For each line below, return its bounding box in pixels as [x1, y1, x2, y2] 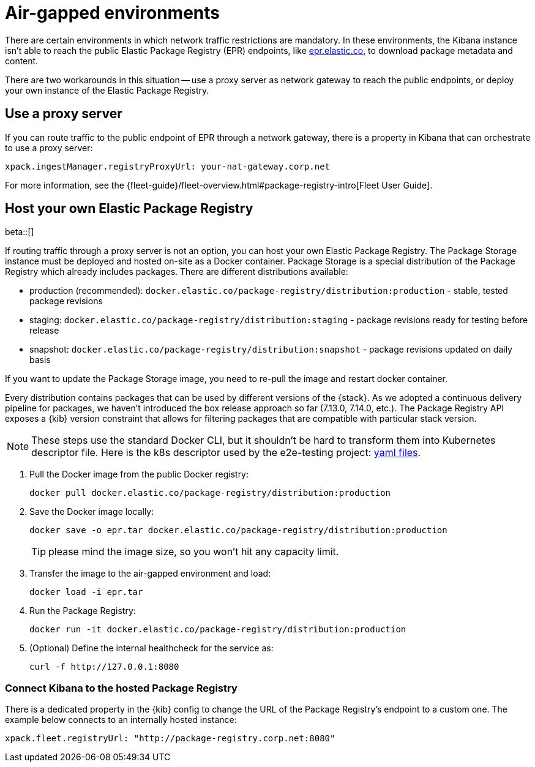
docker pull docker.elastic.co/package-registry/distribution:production [29, 488, 391, 498]
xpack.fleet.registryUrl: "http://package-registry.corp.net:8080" [5, 733, 335, 744]
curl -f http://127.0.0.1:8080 [29, 662, 179, 672]
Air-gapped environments [5, 2, 220, 23]
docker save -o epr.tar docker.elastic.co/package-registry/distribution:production [29, 525, 447, 536]
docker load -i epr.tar [29, 587, 143, 597]
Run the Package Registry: [29, 605, 136, 616]
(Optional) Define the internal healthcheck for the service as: [29, 643, 274, 654]
